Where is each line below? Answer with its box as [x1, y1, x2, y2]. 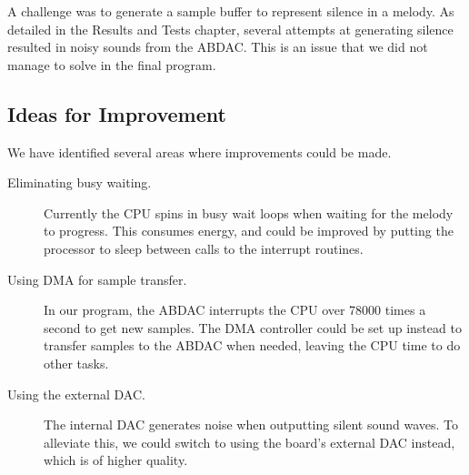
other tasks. [44, 353, 109, 372]
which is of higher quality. [44, 450, 188, 470]
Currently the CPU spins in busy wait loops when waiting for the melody [44, 203, 454, 222]
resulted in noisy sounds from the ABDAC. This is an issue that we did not [7, 37, 428, 56]
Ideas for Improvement [7, 99, 226, 127]
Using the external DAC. [7, 384, 145, 403]
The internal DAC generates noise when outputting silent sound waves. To [44, 415, 459, 434]
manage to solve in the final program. [7, 55, 216, 74]
